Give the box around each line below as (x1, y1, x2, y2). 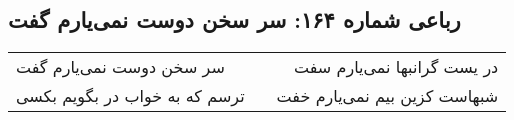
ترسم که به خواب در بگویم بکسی (16, 84, 245, 108)
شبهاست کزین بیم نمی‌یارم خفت (276, 84, 499, 108)
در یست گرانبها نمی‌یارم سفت (294, 55, 499, 79)
